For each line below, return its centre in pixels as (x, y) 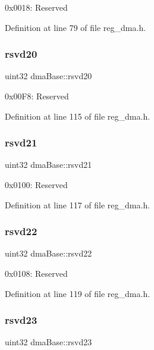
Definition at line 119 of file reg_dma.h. (78, 293)
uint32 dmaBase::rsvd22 (48, 253)
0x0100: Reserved (36, 185)
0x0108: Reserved (36, 273)
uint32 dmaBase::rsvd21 (48, 165)
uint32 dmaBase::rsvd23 (48, 342)
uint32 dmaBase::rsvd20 (48, 76)
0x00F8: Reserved (37, 96)
